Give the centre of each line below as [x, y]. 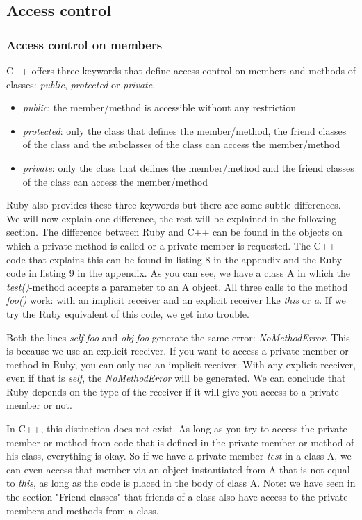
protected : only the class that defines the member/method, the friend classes [184, 130]
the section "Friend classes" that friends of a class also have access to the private [177, 497]
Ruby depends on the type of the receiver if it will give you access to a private [173, 391]
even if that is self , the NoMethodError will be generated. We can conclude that [176, 378]
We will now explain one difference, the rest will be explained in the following [171, 218]
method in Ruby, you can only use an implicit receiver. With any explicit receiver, [181, 364]
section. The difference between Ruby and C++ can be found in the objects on [174, 232]
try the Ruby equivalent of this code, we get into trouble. [128, 313]
